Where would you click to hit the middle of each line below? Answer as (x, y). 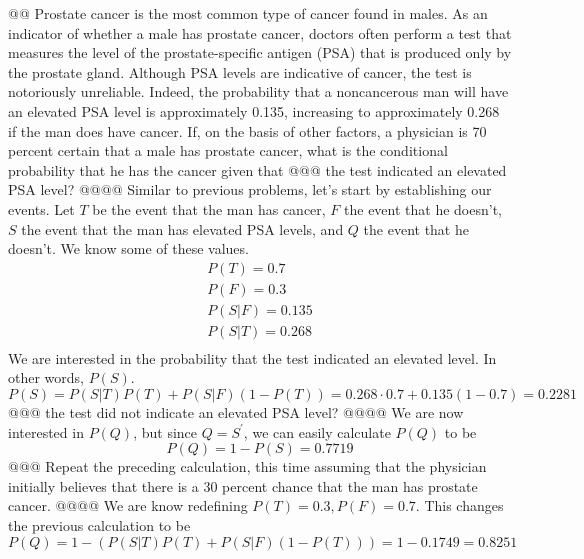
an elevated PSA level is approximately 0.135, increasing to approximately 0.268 (254, 110)
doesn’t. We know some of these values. (128, 248)
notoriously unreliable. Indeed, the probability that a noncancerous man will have (258, 91)
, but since (165, 431)
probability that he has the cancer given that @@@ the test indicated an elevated (257, 169)
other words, (46, 377)
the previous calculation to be (99, 525)
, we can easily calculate (317, 431)
